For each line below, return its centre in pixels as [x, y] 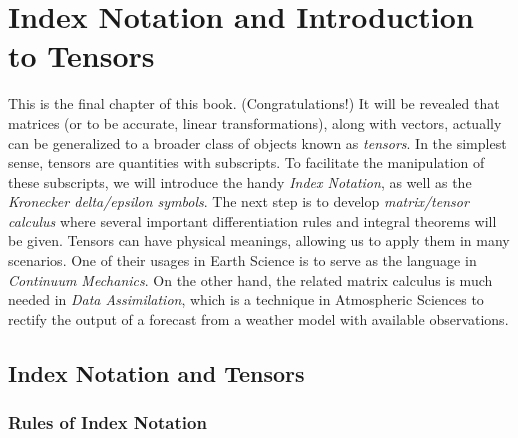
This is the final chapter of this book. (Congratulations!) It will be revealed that [254, 103]
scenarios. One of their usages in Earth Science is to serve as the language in [242, 260]
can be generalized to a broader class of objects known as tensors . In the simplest [257, 142]
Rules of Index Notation [107, 422]
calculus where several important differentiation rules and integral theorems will [252, 220]
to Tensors [81, 55]
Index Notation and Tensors [156, 372]
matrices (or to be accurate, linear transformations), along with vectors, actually [255, 122]
